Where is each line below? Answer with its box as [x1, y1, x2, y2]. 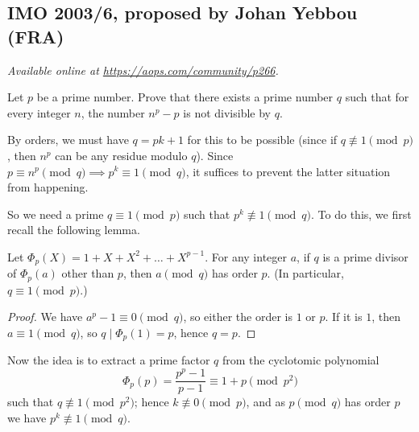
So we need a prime [7, 205, 104, 222]
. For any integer [205, 248, 288, 265]
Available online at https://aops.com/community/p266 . [7, 61, 279, 78]
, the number [81, 104, 145, 121]
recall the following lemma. [7, 221, 140, 238]
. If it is [325, 308, 363, 325]
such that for [345, 88, 409, 105]
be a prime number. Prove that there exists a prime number [36, 88, 334, 105]
